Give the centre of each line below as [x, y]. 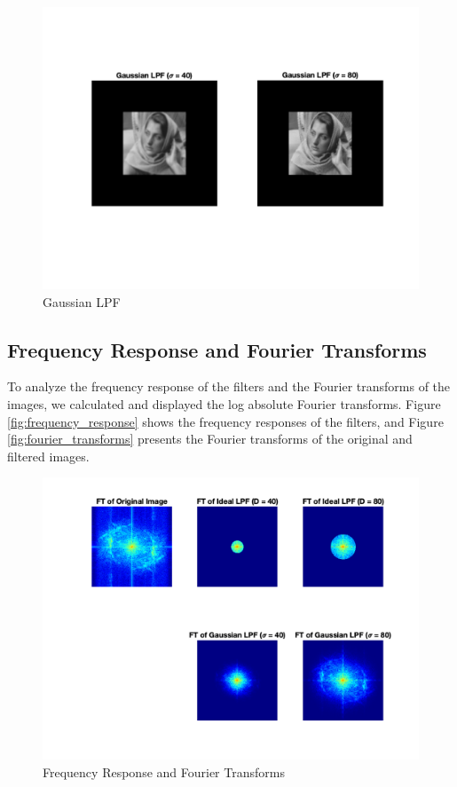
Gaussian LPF [82, 301]
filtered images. [48, 456]
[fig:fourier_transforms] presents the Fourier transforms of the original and [210, 439]
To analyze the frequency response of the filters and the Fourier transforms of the [229, 386]
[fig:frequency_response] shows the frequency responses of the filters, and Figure [225, 421]
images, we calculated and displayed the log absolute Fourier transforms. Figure [224, 403]
